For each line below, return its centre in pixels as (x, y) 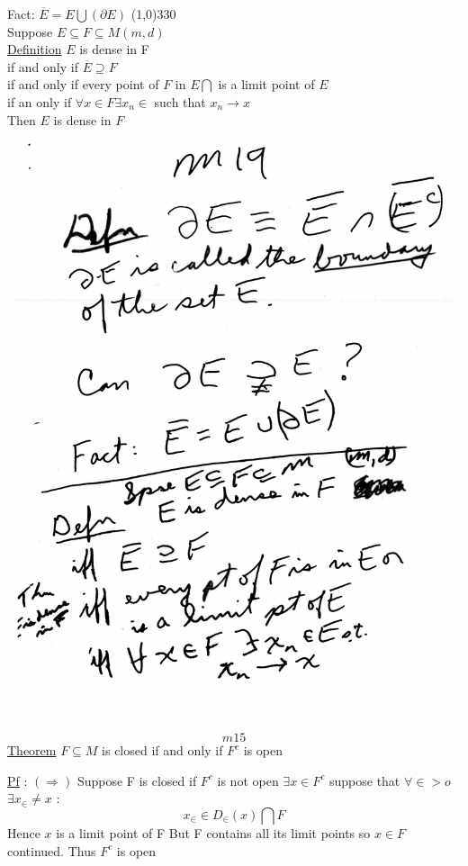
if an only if (40, 101)
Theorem (32, 750)
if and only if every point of (83, 84)
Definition (35, 49)
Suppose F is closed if (137, 780)
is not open (248, 780)
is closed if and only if (162, 750)
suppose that (364, 780)
